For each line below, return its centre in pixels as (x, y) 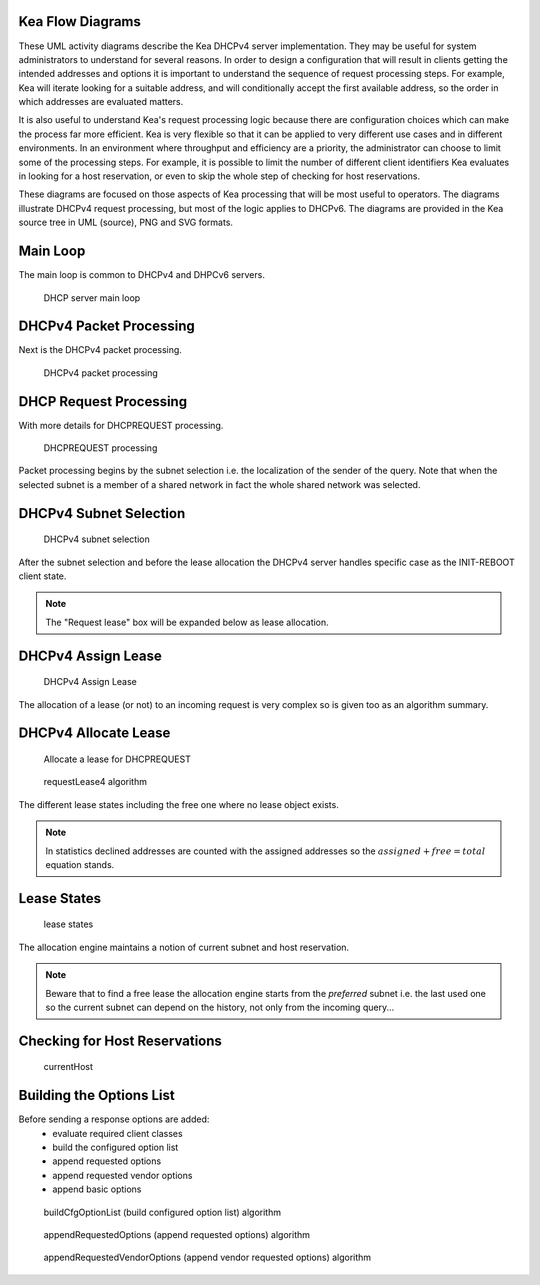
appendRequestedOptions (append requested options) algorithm (176, 1235)
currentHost (68, 1067)
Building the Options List (96, 1095)
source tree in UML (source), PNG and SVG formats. (126, 222)
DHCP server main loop (92, 297)
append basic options (97, 1189)
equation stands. (80, 864)
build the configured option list (115, 1147)
